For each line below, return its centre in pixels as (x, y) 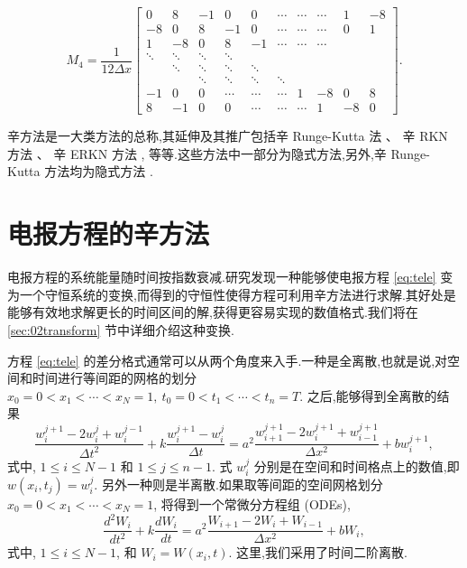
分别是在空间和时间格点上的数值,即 (357, 466)
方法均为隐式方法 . (99, 171)
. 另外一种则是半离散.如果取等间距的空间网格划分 (238, 484)
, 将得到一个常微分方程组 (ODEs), (252, 503)
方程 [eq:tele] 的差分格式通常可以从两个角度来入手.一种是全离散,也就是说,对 (228, 360)
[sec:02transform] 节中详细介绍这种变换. (121, 329)
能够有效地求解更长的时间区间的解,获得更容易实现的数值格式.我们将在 (213, 312)
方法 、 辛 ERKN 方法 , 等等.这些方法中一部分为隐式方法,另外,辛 (197, 153)
